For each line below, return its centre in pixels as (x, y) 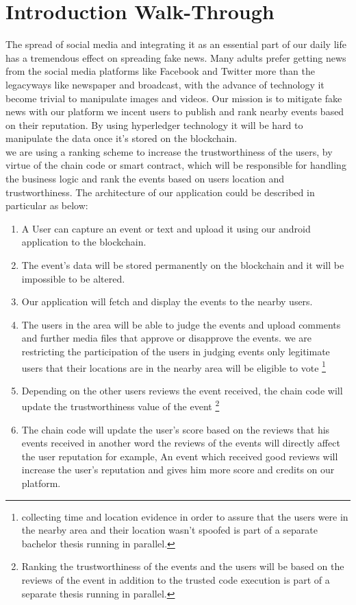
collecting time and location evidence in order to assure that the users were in (185, 516)
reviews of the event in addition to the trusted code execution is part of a (176, 580)
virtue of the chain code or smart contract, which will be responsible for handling (176, 165)
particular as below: (47, 205)
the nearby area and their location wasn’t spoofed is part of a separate (169, 530)
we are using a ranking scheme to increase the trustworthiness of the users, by (169, 151)
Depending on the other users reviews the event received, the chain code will (182, 390)
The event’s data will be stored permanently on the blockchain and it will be (183, 265)
